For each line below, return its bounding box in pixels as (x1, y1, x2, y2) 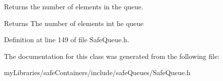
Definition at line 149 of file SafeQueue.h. (4, 34, 129, 45)
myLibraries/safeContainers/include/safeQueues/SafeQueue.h (4, 67, 191, 78)
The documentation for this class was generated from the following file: (4, 51, 220, 61)
